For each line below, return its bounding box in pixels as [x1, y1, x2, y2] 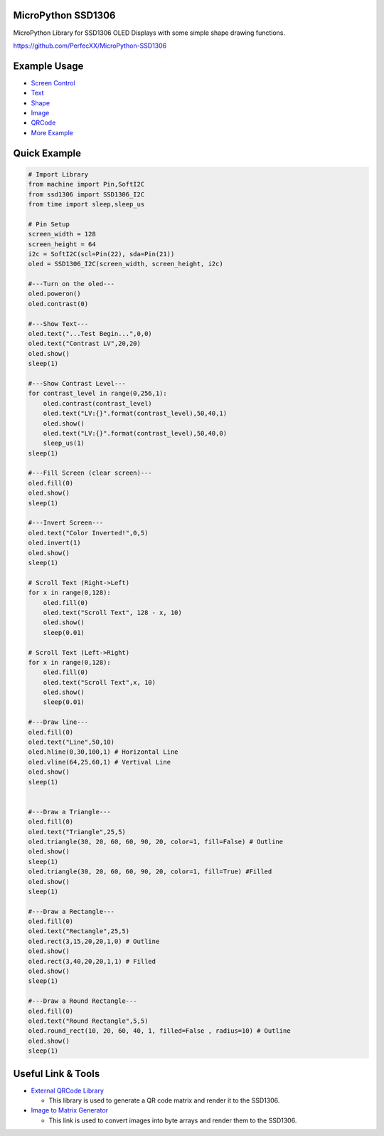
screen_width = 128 [28, 230, 96, 238]
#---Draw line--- [28, 718, 89, 726]
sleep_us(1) [43, 439, 85, 448]
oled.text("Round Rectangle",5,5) [28, 1016, 149, 1025]
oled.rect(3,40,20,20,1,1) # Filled [28, 957, 156, 965]
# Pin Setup [28, 220, 70, 228]
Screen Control [31, 78, 75, 87]
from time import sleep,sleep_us [28, 200, 145, 208]
